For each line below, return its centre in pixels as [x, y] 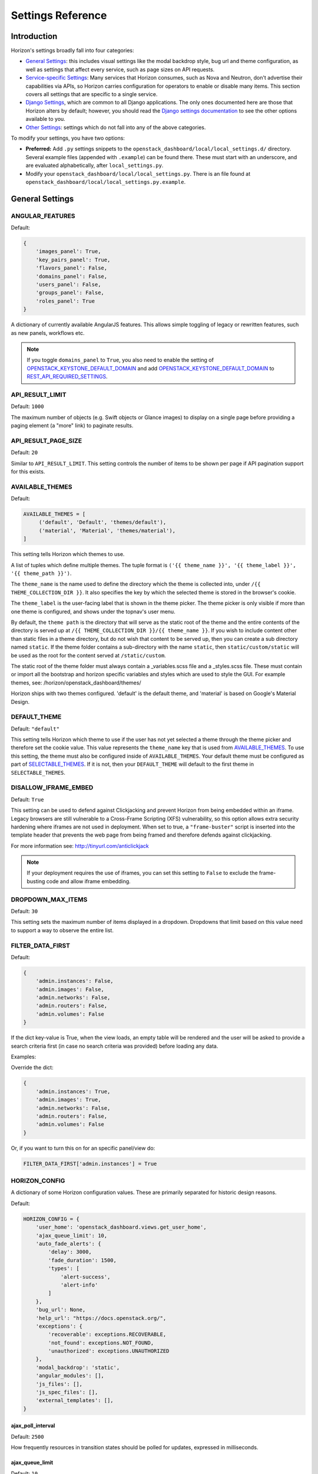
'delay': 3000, [70, 1252]
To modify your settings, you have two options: [68, 138]
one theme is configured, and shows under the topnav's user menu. [93, 611]
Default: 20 [24, 453]
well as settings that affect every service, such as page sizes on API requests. [120, 69]
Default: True [27, 799]
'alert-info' [79, 1285]
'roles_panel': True [65, 301]
